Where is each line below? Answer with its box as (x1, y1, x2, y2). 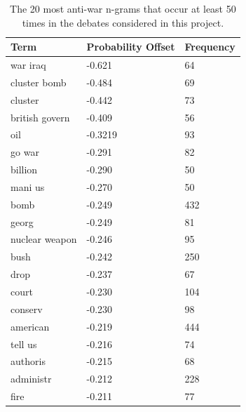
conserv (11, 301, 43, 316)
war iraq (11, 58, 46, 72)
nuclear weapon (11, 232, 77, 246)
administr (11, 371, 52, 386)
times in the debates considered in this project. (22, 15, 224, 29)
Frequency (184, 39, 235, 54)
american (11, 319, 50, 333)
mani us (11, 179, 45, 194)
